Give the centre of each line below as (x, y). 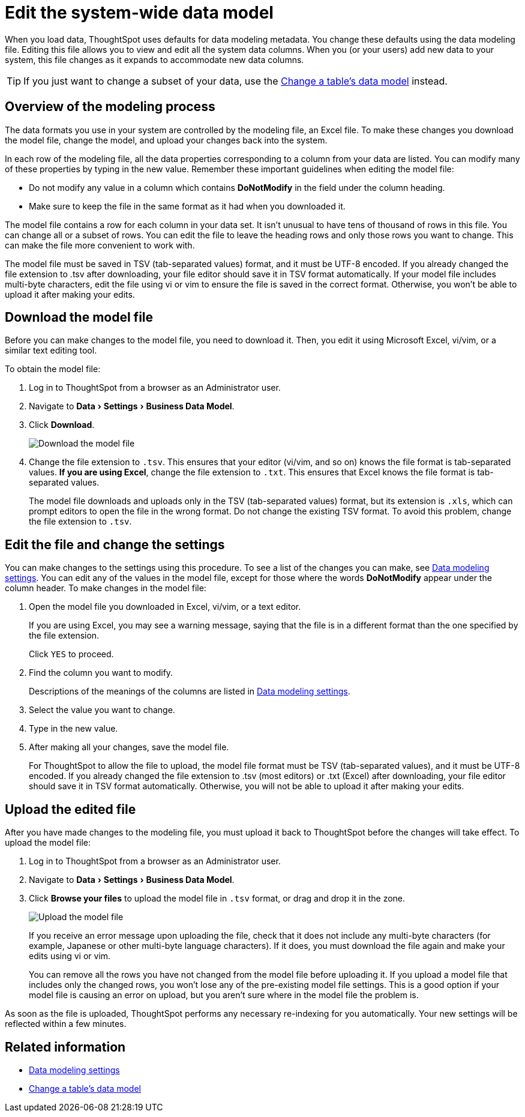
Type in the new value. (73, 729)
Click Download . (62, 425)
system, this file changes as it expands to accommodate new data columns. (154, 59)
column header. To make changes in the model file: (106, 588)
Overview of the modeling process (110, 107)
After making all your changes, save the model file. (129, 747)
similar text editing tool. (51, 351)
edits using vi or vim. (70, 956)
